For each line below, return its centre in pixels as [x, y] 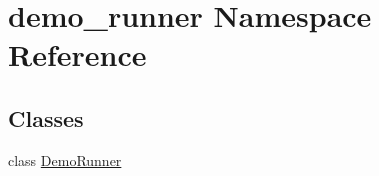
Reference [77, 54]
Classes [46, 117]
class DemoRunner [65, 159]
